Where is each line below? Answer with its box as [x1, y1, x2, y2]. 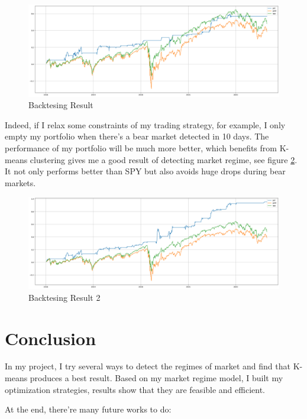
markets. [5, 176, 36, 189]
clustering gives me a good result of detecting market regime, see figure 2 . [30, 153, 298, 165]
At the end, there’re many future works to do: [5, 403, 172, 415]
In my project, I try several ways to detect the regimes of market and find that [5, 360, 290, 372]
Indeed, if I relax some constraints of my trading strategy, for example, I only [5, 118, 286, 131]
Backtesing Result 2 [28, 291, 101, 303]
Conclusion [5, 326, 96, 350]
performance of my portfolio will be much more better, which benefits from [5, 142, 277, 154]
